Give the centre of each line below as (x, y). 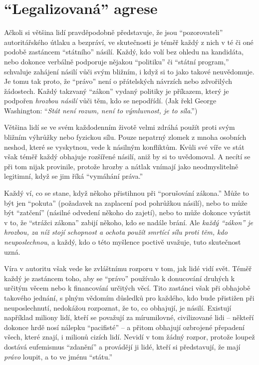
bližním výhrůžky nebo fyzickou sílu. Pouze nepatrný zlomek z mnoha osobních (125, 137)
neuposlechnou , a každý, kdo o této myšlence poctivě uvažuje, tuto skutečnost (123, 242)
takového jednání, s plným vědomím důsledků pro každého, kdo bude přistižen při (129, 297)
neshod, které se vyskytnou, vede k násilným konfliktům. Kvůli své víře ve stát (124, 147)
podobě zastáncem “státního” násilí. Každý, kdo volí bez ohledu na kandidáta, (124, 52)
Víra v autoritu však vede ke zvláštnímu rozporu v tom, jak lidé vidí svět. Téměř (128, 268)
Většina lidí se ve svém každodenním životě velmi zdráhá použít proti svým (120, 127)
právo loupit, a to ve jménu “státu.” (58, 356)
